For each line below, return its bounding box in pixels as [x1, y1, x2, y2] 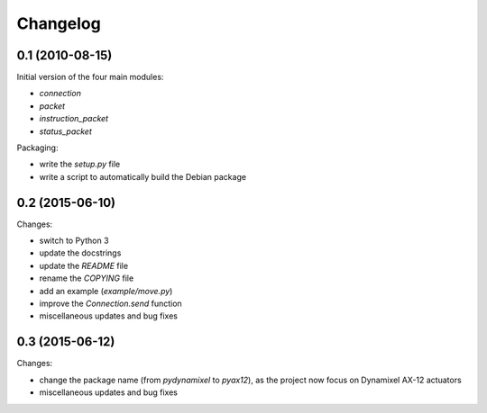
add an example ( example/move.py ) [39, 285, 173, 296]
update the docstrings [39, 247, 122, 258]
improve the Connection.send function [39, 298, 182, 310]
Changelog [16, 13, 101, 33]
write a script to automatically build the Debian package [39, 171, 247, 182]
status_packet [39, 126, 92, 137]
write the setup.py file [39, 158, 121, 170]
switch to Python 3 [39, 235, 109, 247]
